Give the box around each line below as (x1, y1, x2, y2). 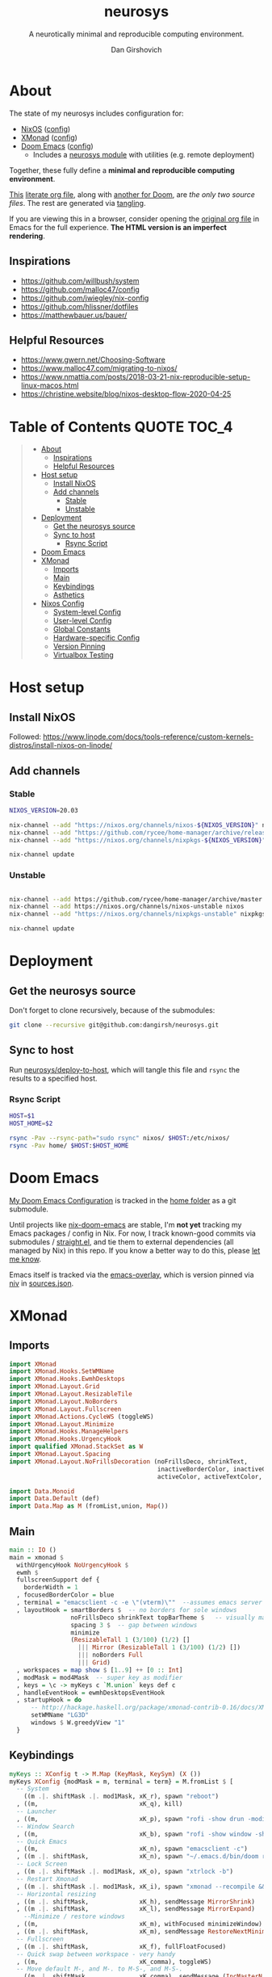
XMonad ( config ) (20, 132, 77, 142)
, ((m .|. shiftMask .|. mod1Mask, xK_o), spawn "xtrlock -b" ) (16, 1868, 233, 1876)
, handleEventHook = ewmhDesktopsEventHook (16, 1689, 165, 1697)
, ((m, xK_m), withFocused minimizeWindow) (16, 1920, 263, 1929)
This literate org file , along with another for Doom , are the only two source (9, 189, 255, 199)
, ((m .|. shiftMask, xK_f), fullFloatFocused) (16, 1942, 227, 1950)
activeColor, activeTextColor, (157, 1472, 263, 1480)
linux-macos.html (20, 380, 79, 390)
